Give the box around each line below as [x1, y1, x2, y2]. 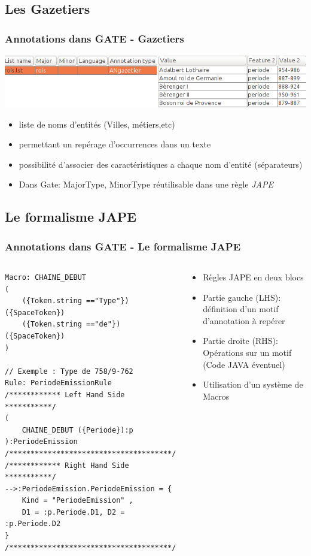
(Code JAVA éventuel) [203, 358, 285, 370]
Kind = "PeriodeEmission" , [22, 496, 133, 505]
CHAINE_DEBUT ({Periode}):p [22, 425, 133, 434]
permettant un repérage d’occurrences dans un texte [19, 138, 211, 150]
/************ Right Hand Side [5, 461, 129, 470]
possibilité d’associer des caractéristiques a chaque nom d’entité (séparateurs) [19, 158, 303, 170]
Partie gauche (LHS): [203, 291, 281, 303]
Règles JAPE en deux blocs [203, 271, 304, 283]
